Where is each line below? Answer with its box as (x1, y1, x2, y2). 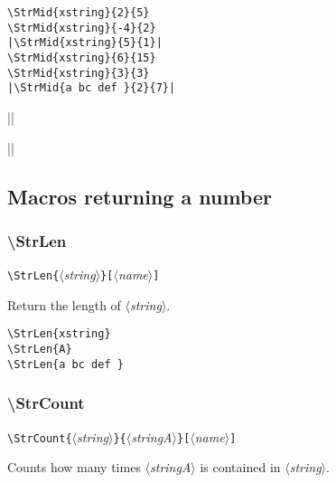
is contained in (200, 458, 281, 477)
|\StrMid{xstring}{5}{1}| (7, 36, 163, 50)
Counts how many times (7, 458, 141, 477)
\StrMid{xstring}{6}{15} (7, 51, 156, 64)
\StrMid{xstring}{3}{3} (7, 66, 150, 80)
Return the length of (7, 295, 121, 314)
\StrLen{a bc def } (7, 357, 124, 371)
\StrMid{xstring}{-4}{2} (7, 21, 156, 34)
